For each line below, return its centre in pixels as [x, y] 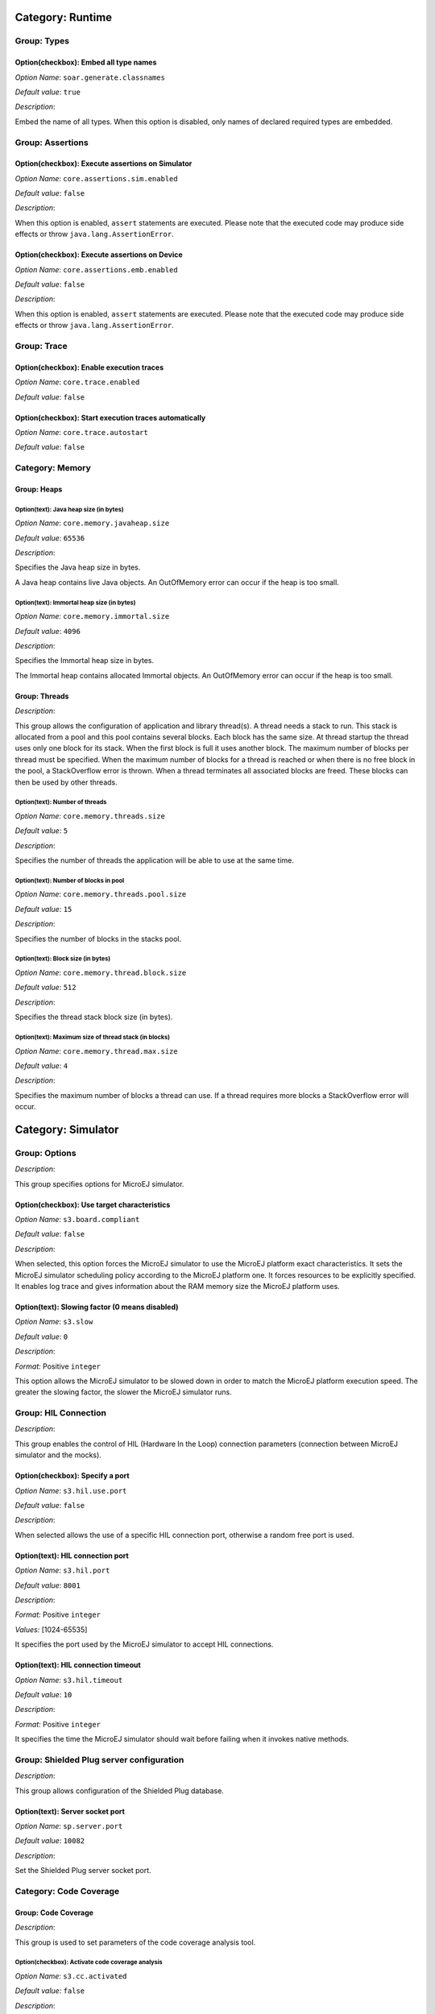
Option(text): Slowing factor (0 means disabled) [97, 1307]
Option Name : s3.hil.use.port [71, 1490]
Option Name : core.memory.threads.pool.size [101, 894]
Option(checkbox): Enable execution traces [89, 367]
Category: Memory [53, 468]
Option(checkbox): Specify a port [72, 1476]
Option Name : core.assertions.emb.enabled [96, 269]
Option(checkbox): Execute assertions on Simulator [104, 164]
